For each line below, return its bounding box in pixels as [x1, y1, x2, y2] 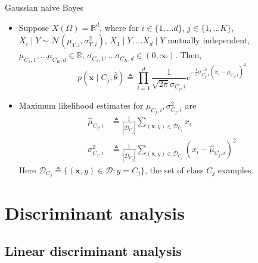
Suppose [18, 21, 49, 33]
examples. [217, 163, 254, 176]
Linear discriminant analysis [5, 241, 182, 259]
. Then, [175, 49, 202, 61]
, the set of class [144, 163, 204, 176]
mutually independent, [167, 34, 250, 46]
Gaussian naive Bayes [5, 1, 83, 13]
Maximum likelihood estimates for [18, 99, 144, 111]
